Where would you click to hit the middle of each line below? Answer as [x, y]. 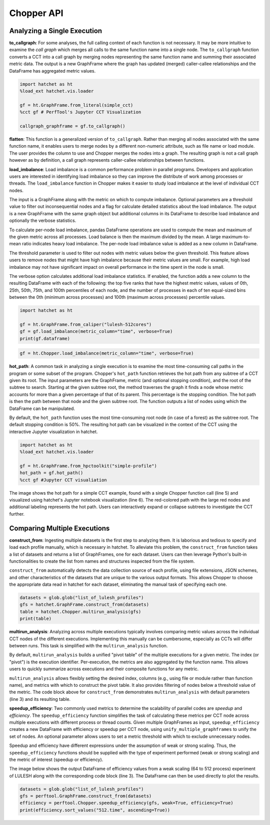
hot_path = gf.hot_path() [51, 473]
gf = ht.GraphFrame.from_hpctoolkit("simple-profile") [88, 466]
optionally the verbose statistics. [43, 221]
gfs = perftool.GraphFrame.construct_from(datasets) [86, 796]
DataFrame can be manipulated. [42, 408]
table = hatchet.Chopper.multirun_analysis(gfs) [80, 611]
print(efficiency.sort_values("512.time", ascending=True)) [95, 810]
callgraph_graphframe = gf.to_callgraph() [72, 126]
